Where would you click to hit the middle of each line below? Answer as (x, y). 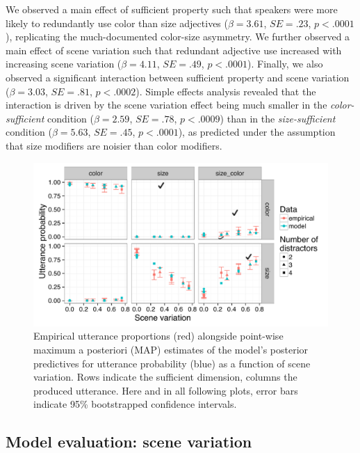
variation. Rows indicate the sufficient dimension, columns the (165, 377)
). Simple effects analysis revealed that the (226, 91)
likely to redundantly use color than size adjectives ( (117, 23)
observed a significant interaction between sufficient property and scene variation (178, 77)
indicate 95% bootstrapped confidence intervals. (135, 404)
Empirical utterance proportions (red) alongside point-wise (158, 336)
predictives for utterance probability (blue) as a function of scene (172, 363)
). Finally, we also (285, 64)
